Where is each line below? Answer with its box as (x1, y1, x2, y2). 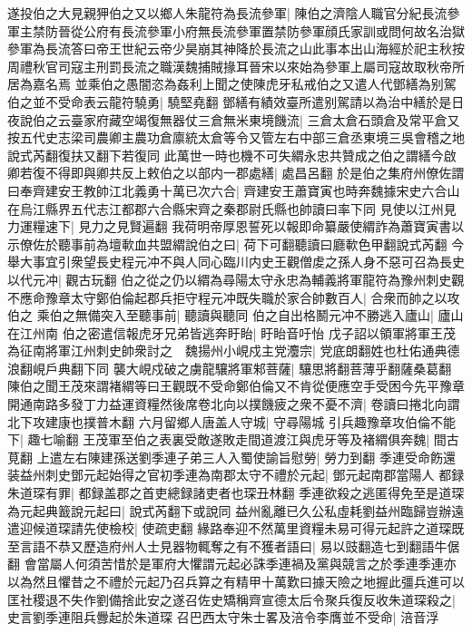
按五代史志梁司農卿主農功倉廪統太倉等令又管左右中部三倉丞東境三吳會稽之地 (7, 128, 465, 147)
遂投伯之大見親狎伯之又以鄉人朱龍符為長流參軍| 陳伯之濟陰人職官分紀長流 (7, 4, 447, 22)
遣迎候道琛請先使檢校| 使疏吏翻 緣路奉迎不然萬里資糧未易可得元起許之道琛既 (7, 519, 465, 538)
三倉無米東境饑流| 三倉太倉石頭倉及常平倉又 (197, 110, 460, 129)
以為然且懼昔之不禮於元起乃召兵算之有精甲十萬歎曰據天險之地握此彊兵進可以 (7, 572, 465, 590)
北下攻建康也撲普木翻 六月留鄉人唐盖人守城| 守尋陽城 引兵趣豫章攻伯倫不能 (7, 412, 456, 431)
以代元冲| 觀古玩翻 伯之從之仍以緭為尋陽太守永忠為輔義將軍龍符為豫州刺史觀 (7, 269, 465, 288)
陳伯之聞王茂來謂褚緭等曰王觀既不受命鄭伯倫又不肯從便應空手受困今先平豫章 (7, 376, 465, 395)
